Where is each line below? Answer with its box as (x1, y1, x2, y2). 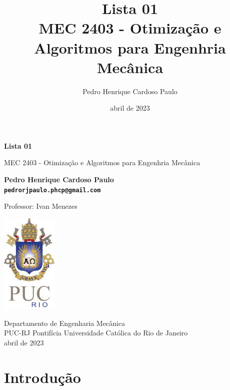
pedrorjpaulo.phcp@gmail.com (4, 186, 101, 194)
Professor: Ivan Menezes (4, 201, 77, 211)
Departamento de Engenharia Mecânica (4, 317, 125, 328)
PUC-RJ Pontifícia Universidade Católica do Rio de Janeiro (4, 327, 188, 338)
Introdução (4, 366, 81, 387)
